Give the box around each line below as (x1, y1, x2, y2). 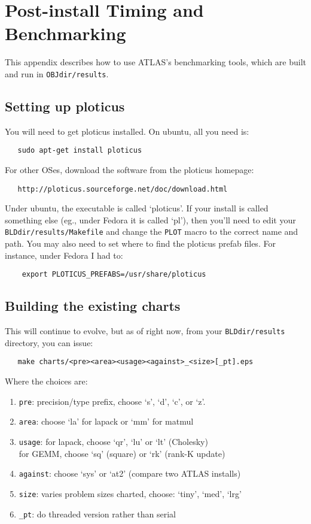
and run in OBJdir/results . (5, 67, 109, 80)
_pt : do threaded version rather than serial (19, 507, 176, 520)
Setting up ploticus (5, 96, 125, 115)
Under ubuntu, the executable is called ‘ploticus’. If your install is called (5, 202, 269, 214)
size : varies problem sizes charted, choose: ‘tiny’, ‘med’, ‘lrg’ (19, 487, 242, 499)
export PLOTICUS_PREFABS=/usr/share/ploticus (22, 270, 206, 279)
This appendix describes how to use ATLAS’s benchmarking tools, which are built (5, 56, 307, 68)
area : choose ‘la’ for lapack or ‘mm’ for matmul (19, 415, 194, 428)
